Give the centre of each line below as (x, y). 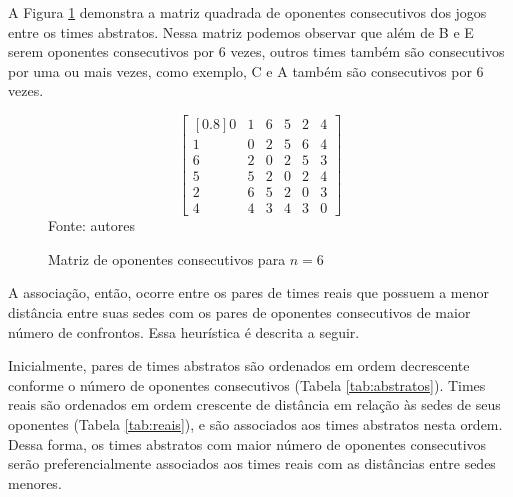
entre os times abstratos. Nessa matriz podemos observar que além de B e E (241, 31)
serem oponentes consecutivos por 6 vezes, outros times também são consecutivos (256, 51)
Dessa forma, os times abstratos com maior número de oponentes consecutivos (247, 443)
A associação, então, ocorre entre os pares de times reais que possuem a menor (249, 292)
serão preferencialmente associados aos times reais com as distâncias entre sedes (252, 463)
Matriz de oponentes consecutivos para (167, 258)
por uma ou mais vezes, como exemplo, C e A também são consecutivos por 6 (246, 70)
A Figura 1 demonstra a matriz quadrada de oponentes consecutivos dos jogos (247, 12)
